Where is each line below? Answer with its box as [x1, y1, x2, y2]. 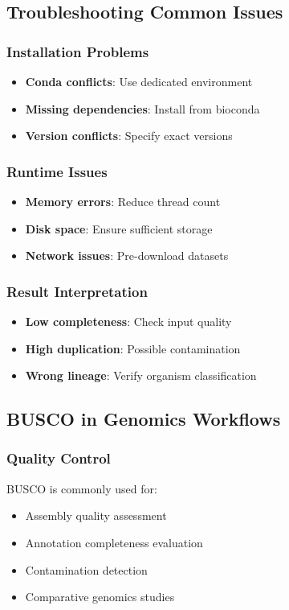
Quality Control [6, 448, 111, 468]
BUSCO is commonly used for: [6, 480, 157, 497]
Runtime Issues [6, 161, 108, 181]
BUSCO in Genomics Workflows [6, 406, 281, 431]
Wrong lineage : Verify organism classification [25, 367, 257, 384]
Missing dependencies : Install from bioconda [25, 100, 260, 117]
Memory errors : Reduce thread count [25, 193, 221, 209]
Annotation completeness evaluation [25, 534, 203, 550]
